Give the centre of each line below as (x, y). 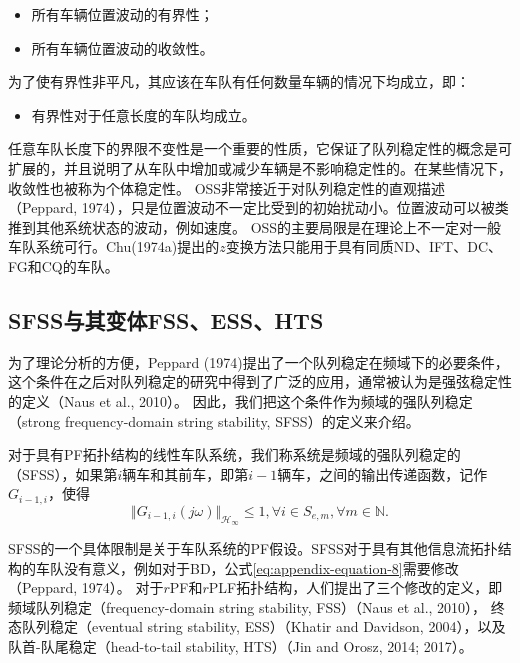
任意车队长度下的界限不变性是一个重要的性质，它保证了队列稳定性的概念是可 (260, 148)
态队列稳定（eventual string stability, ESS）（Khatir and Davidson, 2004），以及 (257, 626)
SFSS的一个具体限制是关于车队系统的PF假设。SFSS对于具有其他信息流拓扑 (253, 547)
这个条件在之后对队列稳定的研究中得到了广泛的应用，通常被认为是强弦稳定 (253, 381)
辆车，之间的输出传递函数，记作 (382, 473)
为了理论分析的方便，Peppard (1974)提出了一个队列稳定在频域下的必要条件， (258, 361)
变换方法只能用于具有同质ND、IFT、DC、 (364, 246)
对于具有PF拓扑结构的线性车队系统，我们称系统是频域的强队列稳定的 (234, 454)
